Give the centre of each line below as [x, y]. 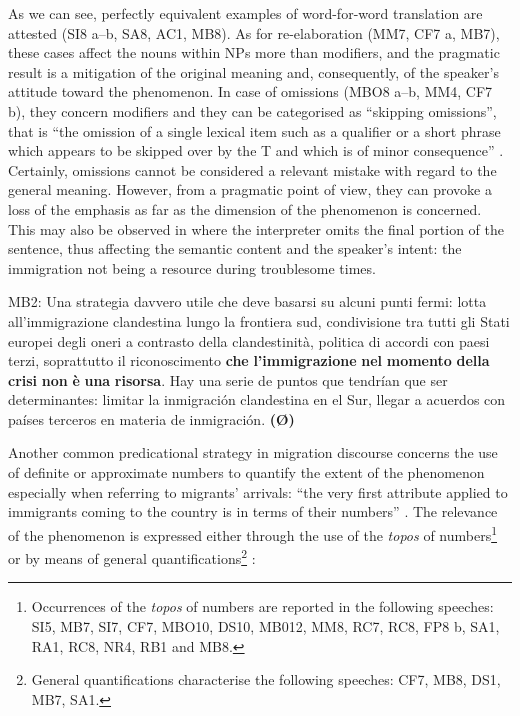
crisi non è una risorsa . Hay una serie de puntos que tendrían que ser [228, 379]
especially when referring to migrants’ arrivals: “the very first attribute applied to [258, 491]
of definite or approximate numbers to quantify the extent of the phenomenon [246, 472]
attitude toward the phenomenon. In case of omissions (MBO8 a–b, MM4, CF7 [250, 91]
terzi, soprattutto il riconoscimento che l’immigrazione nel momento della [249, 360]
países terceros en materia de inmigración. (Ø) [151, 418]
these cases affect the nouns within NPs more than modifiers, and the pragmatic [254, 52]
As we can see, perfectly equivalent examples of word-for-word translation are [245, 13]
